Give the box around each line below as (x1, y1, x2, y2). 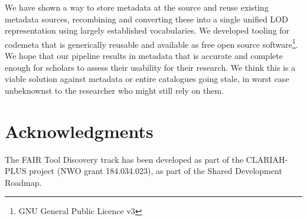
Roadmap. (5, 176, 42, 188)
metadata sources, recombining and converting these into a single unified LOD (5, 12, 288, 25)
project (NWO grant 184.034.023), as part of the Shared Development (29, 165, 282, 177)
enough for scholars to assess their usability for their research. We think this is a (5, 61, 296, 73)
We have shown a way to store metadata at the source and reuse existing (5, 1, 269, 13)
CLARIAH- (246, 153, 288, 165)
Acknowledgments (5, 119, 153, 143)
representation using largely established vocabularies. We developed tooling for (5, 24, 290, 37)
